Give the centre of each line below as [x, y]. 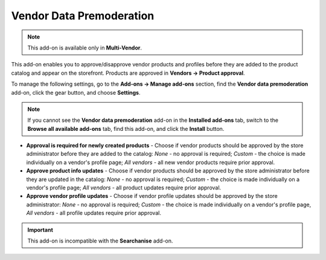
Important [40, 230]
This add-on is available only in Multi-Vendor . [85, 48]
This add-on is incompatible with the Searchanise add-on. [100, 241]
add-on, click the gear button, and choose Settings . [76, 92]
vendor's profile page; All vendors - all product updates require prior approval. [124, 188]
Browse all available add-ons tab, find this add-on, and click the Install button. [126, 128]
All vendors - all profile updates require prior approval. [94, 213]
